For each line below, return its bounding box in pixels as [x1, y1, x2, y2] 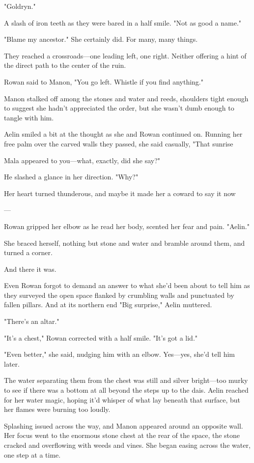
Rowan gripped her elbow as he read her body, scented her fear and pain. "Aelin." [4, 221, 250, 231]
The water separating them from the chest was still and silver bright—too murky [4, 375, 248, 385]
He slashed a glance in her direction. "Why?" [4, 172, 139, 182]
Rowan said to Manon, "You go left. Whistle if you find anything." [4, 76, 203, 87]
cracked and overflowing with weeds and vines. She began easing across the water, [4, 440, 251, 450]
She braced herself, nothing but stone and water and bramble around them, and [4, 237, 245, 248]
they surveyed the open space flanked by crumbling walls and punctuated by [4, 289, 234, 300]
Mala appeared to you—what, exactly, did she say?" [4, 155, 161, 165]
